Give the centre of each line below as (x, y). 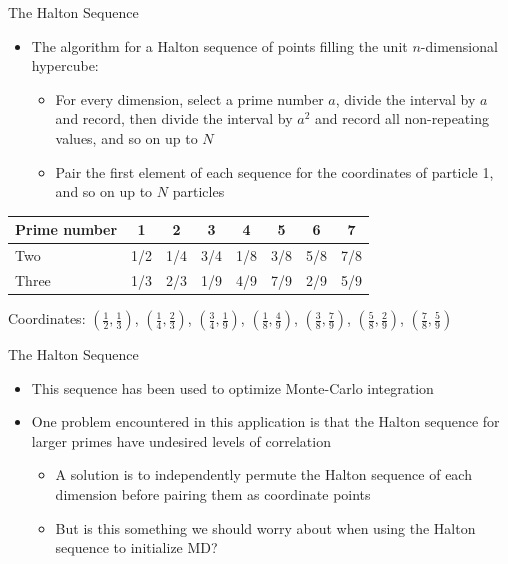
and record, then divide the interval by (174, 118)
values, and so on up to (126, 137)
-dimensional (459, 45)
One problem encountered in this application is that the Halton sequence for (265, 421)
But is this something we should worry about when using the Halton (265, 527)
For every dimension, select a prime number (189, 98)
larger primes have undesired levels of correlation (181, 440)
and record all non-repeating (401, 118)
